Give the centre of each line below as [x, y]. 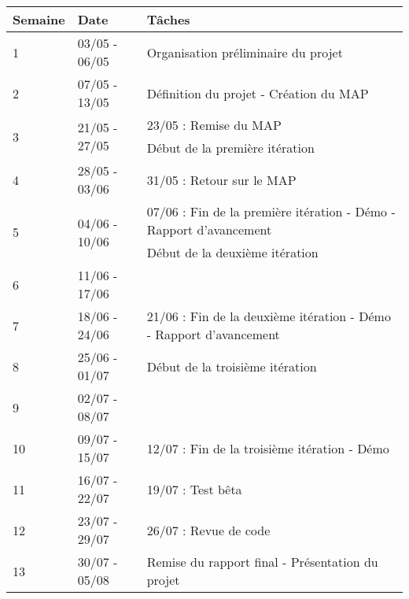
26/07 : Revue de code [208, 530]
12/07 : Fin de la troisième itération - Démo [268, 448]
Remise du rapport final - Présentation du [262, 562]
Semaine [39, 19]
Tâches [168, 19]
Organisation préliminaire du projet [245, 52]
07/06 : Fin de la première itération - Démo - [271, 211]
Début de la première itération [230, 148]
